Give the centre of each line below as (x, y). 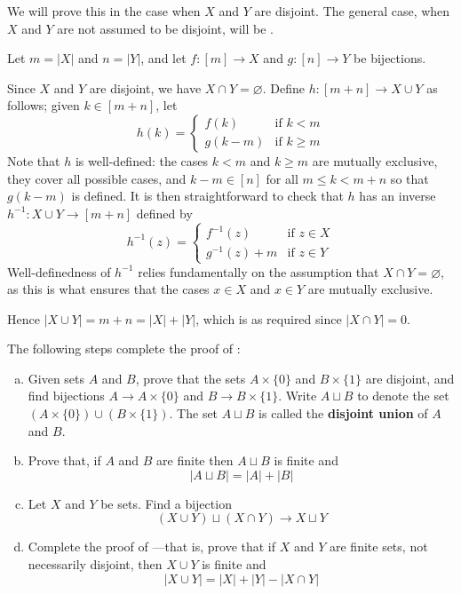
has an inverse (397, 196)
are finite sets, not (378, 546)
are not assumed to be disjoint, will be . (166, 28)
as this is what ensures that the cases (108, 289)
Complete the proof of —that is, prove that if (152, 546)
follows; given (44, 105)
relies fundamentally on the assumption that (258, 271)
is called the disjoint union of (343, 413)
